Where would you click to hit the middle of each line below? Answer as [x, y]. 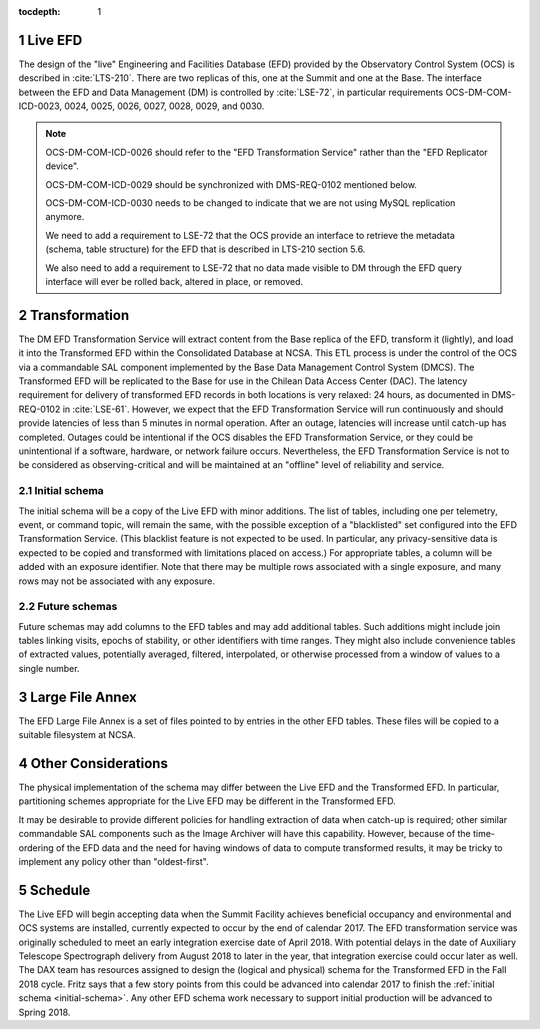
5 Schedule [54, 890]
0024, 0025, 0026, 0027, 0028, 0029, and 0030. [164, 106]
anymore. [65, 217]
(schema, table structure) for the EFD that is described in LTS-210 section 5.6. [205, 249]
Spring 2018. [44, 1012]
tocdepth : [39, 11]
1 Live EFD [50, 40]
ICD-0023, [40, 106]
